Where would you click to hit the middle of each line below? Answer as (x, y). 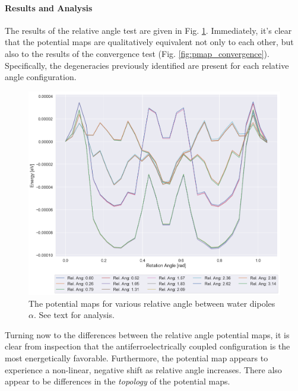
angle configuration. (41, 77)
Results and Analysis (49, 7)
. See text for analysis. (74, 315)
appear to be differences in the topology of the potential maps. (118, 381)
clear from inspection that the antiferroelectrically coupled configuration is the (148, 346)
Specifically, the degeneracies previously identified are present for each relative (147, 65)
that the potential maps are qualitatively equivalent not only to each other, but (149, 42)
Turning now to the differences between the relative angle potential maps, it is (147, 334)
